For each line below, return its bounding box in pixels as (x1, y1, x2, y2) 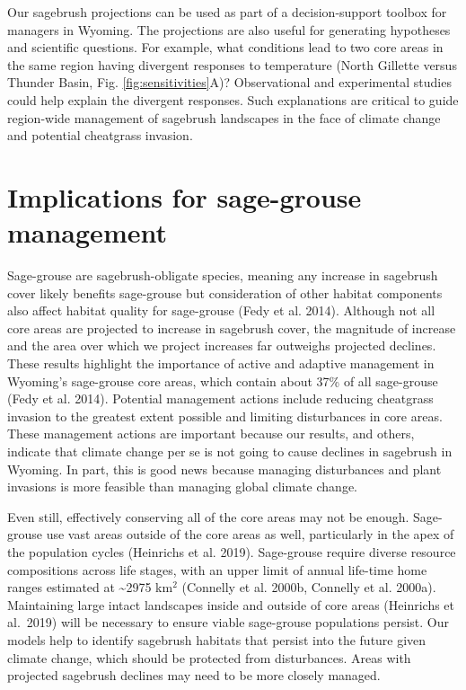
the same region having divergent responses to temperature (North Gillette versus (7, 55, 457, 74)
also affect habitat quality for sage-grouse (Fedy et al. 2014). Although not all (7, 301, 435, 320)
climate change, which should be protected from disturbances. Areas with (7, 648, 411, 667)
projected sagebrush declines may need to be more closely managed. (7, 666, 381, 685)
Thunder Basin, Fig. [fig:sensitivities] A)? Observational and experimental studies (7, 73, 452, 92)
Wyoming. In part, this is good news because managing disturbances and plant (7, 459, 442, 478)
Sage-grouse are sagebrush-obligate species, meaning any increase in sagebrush (7, 266, 438, 285)
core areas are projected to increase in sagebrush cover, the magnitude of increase (7, 318, 456, 337)
